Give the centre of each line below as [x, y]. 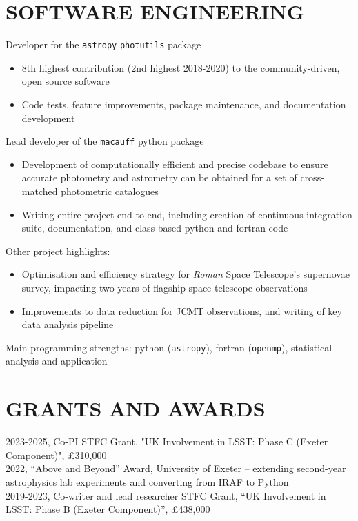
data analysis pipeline [68, 324]
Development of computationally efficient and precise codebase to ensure [175, 164]
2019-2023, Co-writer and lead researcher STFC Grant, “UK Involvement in [166, 495]
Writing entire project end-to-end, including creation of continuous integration [187, 214]
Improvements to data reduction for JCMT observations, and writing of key [182, 310]
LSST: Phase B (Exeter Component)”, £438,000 [108, 509]
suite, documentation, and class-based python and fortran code [155, 228]
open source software [66, 81]
